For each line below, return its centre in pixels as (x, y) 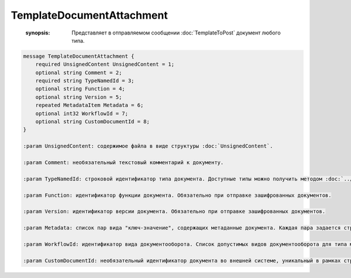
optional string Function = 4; (80, 89)
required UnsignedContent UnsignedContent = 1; (105, 65)
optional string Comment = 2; (79, 72)
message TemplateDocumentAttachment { (79, 56)
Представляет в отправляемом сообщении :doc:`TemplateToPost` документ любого (176, 33)
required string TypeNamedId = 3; (85, 81)
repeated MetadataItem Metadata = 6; (90, 105)
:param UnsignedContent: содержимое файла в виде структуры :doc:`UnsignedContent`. (148, 146)
